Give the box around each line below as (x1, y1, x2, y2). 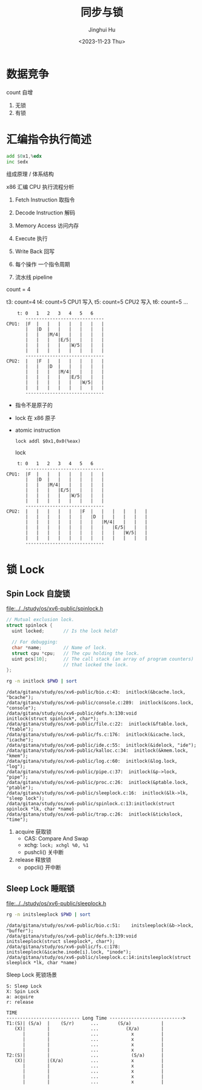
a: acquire (6, 993, 34, 1000)
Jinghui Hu (88, 26, 116, 33)
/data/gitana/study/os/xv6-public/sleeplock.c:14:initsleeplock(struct (6, 954, 191, 960)
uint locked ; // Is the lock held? (12, 628, 118, 635)
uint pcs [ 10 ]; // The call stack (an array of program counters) (12, 656, 194, 662)
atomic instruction (15, 426, 61, 434)
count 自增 (6, 89, 33, 96)
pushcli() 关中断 (24, 848, 64, 856)
